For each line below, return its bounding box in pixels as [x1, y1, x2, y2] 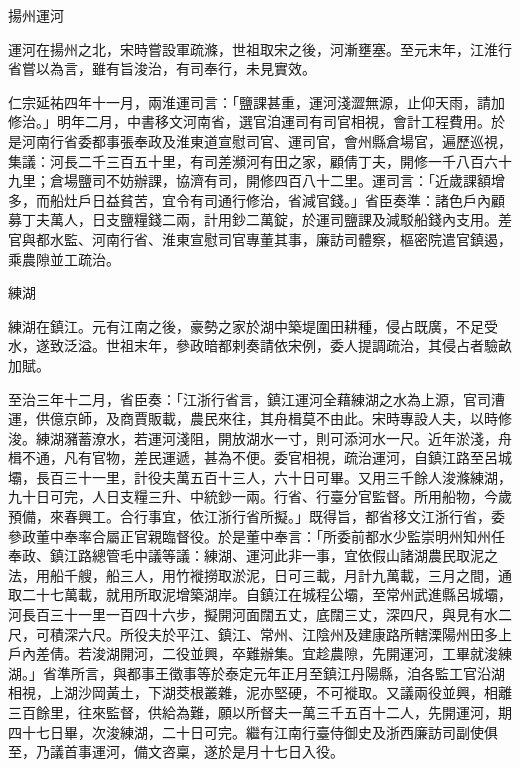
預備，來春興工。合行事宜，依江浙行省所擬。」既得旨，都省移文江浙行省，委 [8, 506, 505, 527]
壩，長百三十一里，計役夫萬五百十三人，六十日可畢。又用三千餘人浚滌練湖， [8, 466, 512, 487]
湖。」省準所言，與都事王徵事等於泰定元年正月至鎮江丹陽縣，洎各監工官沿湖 [8, 662, 505, 683]
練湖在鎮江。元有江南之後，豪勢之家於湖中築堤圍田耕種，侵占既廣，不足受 [8, 315, 498, 336]
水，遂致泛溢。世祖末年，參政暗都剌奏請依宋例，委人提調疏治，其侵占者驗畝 [8, 335, 512, 356]
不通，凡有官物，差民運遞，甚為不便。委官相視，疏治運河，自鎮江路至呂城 [21, 447, 512, 468]
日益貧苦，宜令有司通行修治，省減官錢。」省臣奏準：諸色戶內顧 [91, 189, 505, 210]
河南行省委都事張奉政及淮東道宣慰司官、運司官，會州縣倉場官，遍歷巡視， [21, 130, 512, 151]
